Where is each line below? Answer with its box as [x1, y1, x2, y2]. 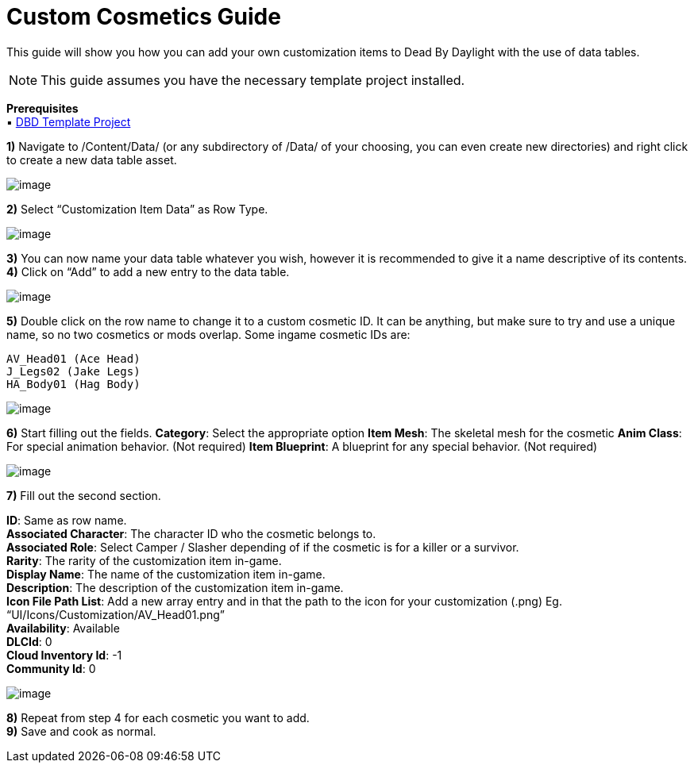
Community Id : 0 [6, 661, 96, 675]
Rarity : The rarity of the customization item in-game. [6, 553, 282, 567]
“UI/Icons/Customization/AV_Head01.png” [6, 607, 225, 621]
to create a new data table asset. [6, 152, 177, 167]
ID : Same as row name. [6, 513, 127, 527]
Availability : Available [6, 621, 120, 635]
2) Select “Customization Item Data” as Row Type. [6, 202, 268, 216]
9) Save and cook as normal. [6, 724, 156, 738]
